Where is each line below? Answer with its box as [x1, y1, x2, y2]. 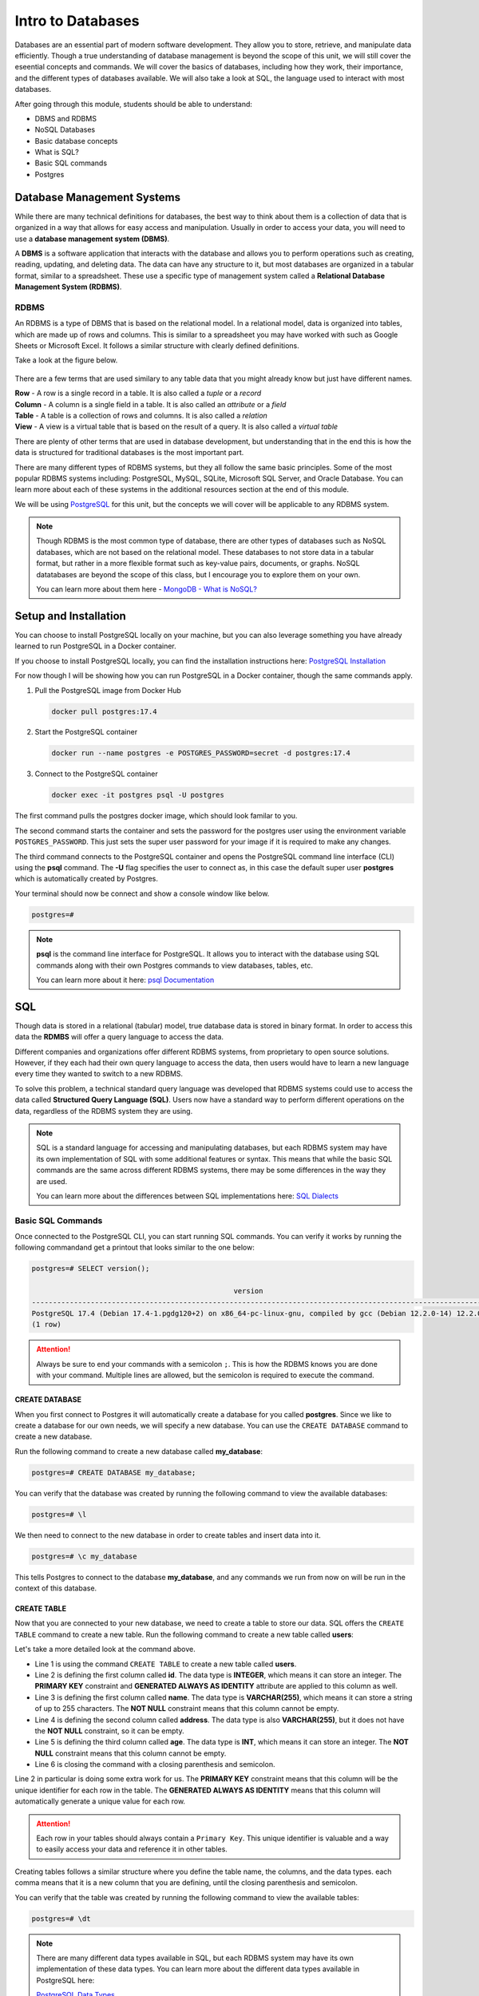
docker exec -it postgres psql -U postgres [51, 790, 225, 800]
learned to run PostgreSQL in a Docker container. [14, 641, 176, 651]
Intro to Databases [14, 12, 140, 30]
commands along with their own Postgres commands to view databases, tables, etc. [36, 960, 314, 970]
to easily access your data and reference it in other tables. [36, 1844, 228, 1854]
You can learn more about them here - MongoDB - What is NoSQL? [36, 584, 257, 594]
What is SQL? [34, 148, 79, 157]
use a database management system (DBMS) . [14, 234, 170, 244]
